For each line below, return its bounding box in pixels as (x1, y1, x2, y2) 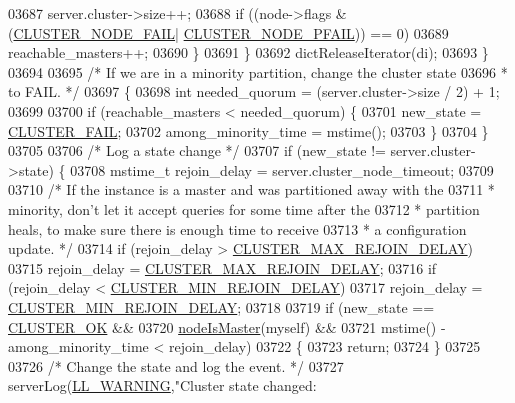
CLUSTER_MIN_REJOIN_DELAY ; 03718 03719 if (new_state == (8, 296, 435, 317)
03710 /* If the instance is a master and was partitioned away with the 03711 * (8, 179, 495, 200)
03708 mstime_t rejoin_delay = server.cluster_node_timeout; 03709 (70, 159, 494, 180)
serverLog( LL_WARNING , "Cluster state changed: (8, 375, 317, 396)
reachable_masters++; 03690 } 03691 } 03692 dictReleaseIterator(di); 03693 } (8, 42, 489, 63)
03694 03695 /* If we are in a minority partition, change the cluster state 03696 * (8, 61, 508, 82)
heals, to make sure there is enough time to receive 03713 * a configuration (8, 218, 467, 239)
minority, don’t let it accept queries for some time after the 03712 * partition (8, 198, 480, 219)
